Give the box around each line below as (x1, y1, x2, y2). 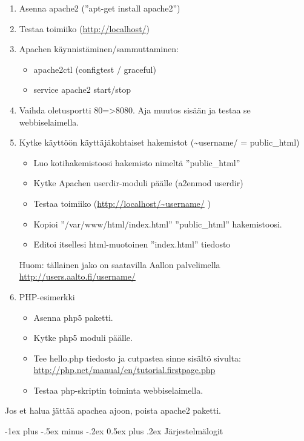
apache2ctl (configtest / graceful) (33, 62, 156, 75)
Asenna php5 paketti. (33, 311, 113, 323)
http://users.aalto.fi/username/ (19, 270, 136, 283)
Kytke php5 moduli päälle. (33, 331, 133, 344)
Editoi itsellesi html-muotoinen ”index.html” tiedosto (33, 238, 231, 251)
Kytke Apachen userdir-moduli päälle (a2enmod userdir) (33, 177, 243, 189)
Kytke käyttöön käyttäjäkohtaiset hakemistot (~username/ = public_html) (19, 136, 300, 149)
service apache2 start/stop (33, 83, 131, 96)
